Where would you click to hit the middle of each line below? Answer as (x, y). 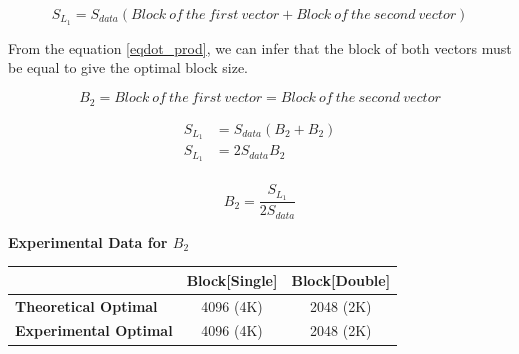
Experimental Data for (88, 241)
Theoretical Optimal (86, 305)
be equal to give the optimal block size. (128, 67)
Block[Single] (232, 279)
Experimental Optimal (94, 330)
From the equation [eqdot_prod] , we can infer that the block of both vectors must (260, 47)
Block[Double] (341, 279)
